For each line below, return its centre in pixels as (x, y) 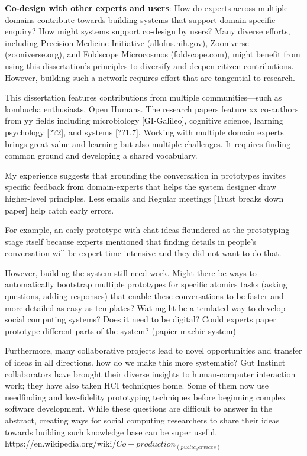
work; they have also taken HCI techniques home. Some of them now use (137, 385)
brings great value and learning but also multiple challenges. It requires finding (148, 143)
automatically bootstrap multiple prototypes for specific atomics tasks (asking (146, 284)
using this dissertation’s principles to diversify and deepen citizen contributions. (149, 65)
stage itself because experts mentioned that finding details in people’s (131, 241)
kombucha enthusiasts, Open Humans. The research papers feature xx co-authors (152, 109)
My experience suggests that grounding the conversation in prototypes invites (146, 175)
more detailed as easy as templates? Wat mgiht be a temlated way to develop (145, 307)
